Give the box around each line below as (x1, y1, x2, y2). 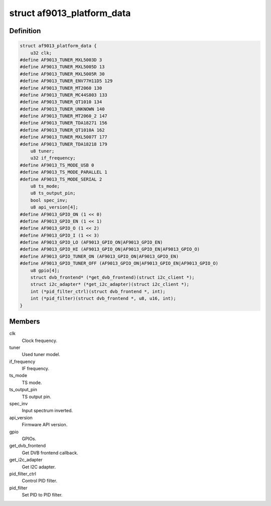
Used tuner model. (22, 352, 60, 358)
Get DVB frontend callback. (22, 449, 78, 456)
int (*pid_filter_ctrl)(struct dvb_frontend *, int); (30, 288, 166, 294)
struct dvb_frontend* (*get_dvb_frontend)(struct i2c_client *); (30, 275, 195, 280)
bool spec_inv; (30, 197, 68, 203)
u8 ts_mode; (30, 183, 60, 189)
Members (9, 317, 40, 326)
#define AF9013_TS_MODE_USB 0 (20, 162, 94, 168)
